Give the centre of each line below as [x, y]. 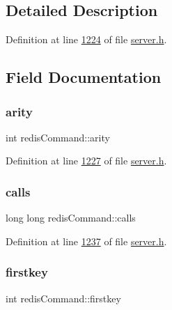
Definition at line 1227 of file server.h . [86, 161]
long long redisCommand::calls [71, 218]
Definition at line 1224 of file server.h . [86, 39]
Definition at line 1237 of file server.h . [86, 241]
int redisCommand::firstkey [63, 298]
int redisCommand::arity [58, 137]
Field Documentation [84, 77]
